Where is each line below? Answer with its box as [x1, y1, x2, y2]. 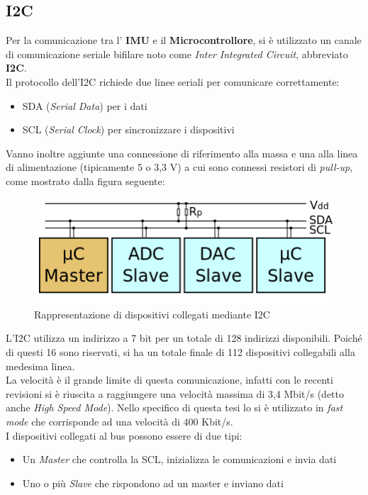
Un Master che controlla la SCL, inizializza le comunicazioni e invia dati [22, 452, 337, 467]
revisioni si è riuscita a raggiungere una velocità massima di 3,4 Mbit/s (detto [6, 386, 344, 401]
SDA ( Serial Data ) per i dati [22, 98, 147, 113]
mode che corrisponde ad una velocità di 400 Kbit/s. [6, 413, 233, 428]
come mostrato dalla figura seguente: [6, 173, 165, 188]
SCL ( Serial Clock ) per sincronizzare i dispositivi [22, 122, 235, 137]
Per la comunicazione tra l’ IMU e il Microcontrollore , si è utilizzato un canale [6, 33, 362, 48]
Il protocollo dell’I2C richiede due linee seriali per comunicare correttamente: [6, 74, 340, 89]
